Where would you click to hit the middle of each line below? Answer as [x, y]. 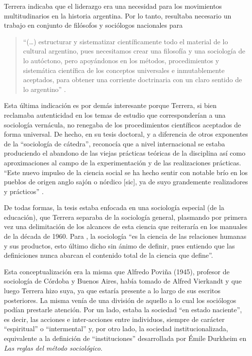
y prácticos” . [24, 191]
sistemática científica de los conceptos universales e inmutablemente [124, 70]
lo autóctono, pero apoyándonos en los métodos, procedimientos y [121, 60]
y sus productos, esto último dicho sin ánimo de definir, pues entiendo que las [119, 245]
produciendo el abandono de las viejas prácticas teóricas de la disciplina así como [125, 153]
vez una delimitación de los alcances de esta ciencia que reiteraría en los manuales [126, 226]
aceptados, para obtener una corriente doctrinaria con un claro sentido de [133, 80]
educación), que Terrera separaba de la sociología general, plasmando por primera [126, 217]
